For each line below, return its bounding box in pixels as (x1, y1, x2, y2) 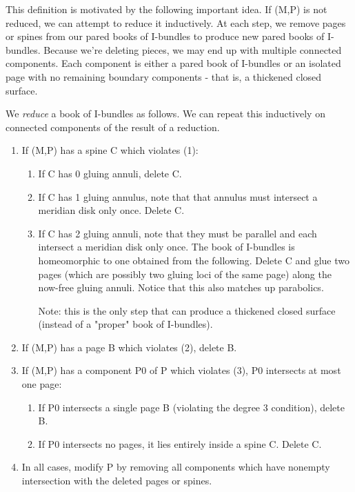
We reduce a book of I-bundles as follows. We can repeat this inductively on (6, 106, 325, 121)
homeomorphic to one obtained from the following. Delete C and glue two (38, 253, 349, 267)
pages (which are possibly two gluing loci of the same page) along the (38, 266, 332, 281)
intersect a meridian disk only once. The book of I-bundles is (38, 239, 295, 254)
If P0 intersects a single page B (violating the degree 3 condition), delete (38, 400, 345, 414)
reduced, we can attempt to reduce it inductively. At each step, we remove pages (6, 15, 346, 30)
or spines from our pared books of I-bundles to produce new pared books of (6, 29, 325, 43)
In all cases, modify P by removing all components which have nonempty (21, 460, 330, 474)
